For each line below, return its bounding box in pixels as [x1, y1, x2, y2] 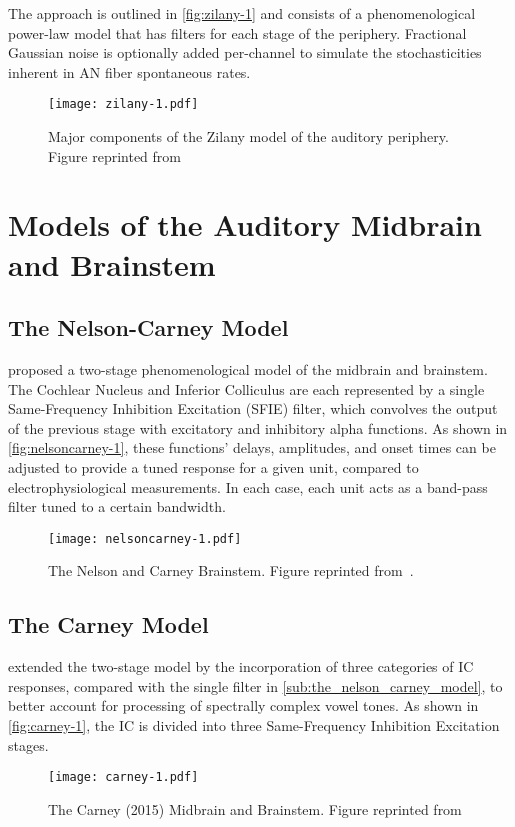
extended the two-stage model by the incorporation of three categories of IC [8, 656, 474, 677]
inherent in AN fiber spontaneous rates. [8, 61, 251, 82]
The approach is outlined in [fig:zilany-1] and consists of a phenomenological [8, 3, 476, 23]
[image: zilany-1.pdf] [48, 97, 199, 112]
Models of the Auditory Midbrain [8, 204, 482, 245]
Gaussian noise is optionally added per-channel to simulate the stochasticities [8, 42, 482, 63]
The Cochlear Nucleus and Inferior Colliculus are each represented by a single [8, 378, 485, 399]
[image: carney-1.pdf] [48, 770, 199, 785]
